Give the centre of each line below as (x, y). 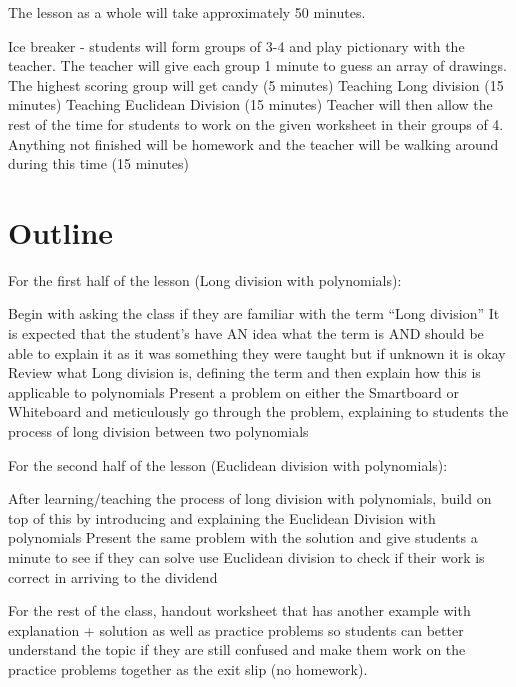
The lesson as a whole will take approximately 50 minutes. (187, 12)
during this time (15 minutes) (99, 163)
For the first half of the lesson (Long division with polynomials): (205, 279)
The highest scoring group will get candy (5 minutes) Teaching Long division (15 (256, 84)
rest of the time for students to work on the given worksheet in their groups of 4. (256, 123)
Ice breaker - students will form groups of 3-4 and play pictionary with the (236, 45)
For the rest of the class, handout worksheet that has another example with (239, 610)
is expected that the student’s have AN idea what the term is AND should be (246, 333)
